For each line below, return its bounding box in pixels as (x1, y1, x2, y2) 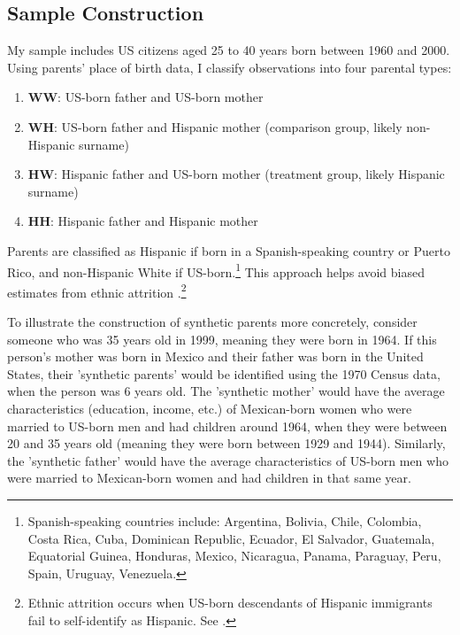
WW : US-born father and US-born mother (27, 88, 264, 106)
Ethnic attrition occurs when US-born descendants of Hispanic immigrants (27, 593, 433, 612)
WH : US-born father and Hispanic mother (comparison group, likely (27, 117, 402, 136)
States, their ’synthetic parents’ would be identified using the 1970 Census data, (7, 364, 441, 383)
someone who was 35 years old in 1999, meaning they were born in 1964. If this (7, 329, 437, 348)
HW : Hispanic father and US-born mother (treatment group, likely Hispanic (27, 165, 445, 183)
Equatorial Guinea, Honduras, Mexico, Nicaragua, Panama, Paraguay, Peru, (27, 546, 441, 565)
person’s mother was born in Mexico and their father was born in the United (7, 347, 424, 366)
